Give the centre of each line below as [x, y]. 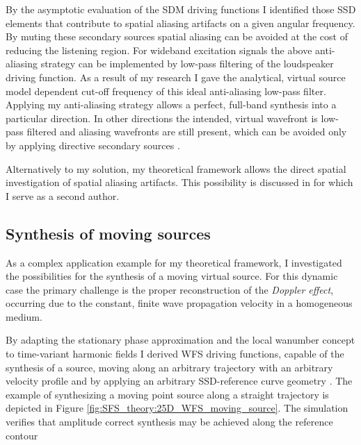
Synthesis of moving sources [108, 233]
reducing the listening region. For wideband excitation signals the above [159, 50]
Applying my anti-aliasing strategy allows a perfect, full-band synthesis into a [171, 104]
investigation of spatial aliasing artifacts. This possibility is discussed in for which [179, 182]
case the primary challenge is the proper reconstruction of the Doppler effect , [170, 289]
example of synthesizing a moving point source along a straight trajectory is [167, 394]
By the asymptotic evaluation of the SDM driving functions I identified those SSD [181, 9]
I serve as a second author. [63, 195]
